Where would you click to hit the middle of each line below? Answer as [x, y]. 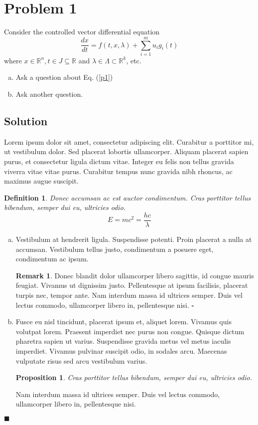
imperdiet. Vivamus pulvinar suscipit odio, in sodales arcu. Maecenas [121, 350]
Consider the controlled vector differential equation [82, 32]
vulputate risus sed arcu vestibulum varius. [81, 360]
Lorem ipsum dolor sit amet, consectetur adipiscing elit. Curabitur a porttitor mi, [129, 141]
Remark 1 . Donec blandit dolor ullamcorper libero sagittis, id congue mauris [135, 275]
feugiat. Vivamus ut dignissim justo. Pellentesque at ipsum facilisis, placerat [132, 285]
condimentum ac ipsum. [52, 259]
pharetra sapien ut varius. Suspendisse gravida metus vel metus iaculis [123, 341]
